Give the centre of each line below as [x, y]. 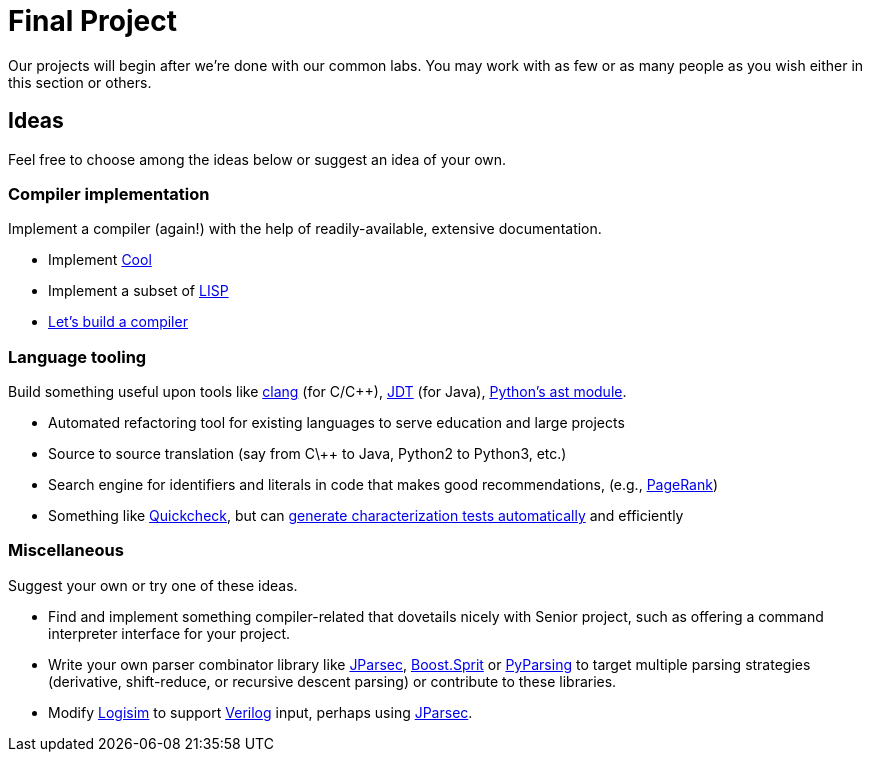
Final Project [92, 21]
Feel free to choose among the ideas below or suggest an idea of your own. [257, 159]
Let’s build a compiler [118, 322]
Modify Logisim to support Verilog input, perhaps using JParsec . [260, 712]
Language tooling [77, 356]
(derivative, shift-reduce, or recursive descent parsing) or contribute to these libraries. [332, 681]
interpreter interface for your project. [169, 633]
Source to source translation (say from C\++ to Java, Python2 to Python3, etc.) [307, 454]
